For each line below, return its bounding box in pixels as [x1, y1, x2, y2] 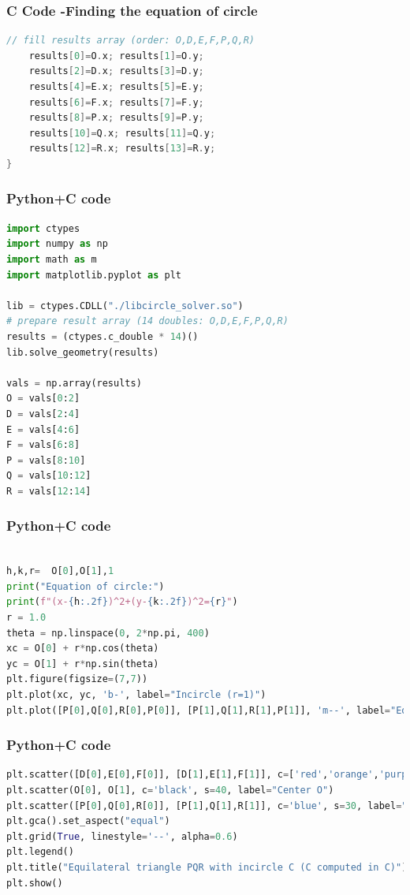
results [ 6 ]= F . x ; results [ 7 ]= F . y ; [28, 96, 204, 108]
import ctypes [6, 222, 80, 234]
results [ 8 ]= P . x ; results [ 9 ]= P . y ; [28, 112, 204, 124]
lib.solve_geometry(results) [6, 346, 159, 358]
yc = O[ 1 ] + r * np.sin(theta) [6, 658, 159, 669]
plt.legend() [6, 846, 74, 858]
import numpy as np [6, 238, 108, 250]
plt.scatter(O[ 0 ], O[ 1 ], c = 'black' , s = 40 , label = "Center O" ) [6, 785, 334, 796]
